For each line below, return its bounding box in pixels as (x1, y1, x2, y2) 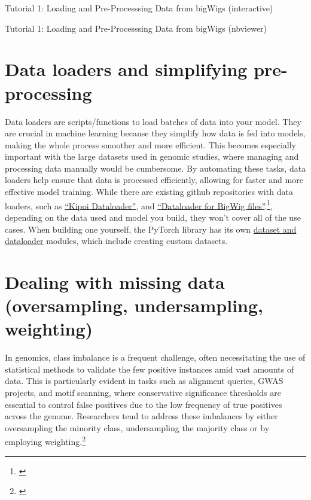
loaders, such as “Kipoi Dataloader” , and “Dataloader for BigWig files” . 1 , (5, 197, 273, 212)
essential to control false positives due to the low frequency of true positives (5, 398, 282, 410)
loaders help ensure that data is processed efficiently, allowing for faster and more (5, 173, 303, 186)
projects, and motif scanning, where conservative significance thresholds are (5, 386, 281, 398)
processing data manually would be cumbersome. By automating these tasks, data (5, 161, 306, 174)
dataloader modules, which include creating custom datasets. (5, 234, 228, 247)
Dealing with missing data (5, 269, 225, 294)
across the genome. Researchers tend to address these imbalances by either (5, 410, 278, 422)
